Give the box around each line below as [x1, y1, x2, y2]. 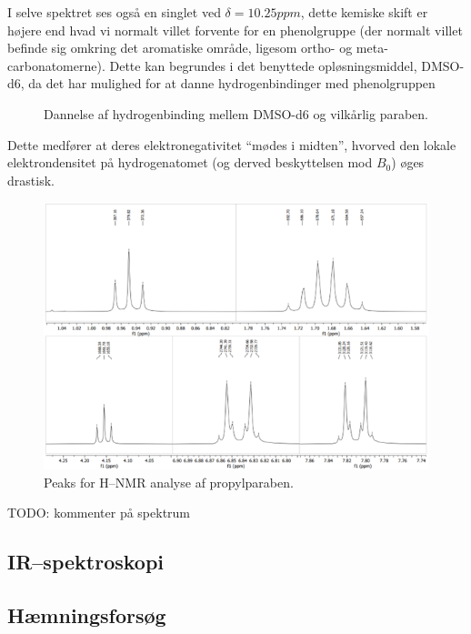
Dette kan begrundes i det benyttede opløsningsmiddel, [109, 55, 417, 75]
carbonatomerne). [7, 55, 105, 75]
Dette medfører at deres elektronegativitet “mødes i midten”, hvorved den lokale [7, 135, 456, 154]
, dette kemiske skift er [300, 3, 428, 21]
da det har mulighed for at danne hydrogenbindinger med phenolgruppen [28, 74, 436, 93]
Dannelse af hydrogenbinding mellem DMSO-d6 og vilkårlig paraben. [44, 104, 428, 123]
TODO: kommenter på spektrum [7, 503, 191, 522]
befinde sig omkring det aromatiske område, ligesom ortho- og [7, 38, 353, 57]
